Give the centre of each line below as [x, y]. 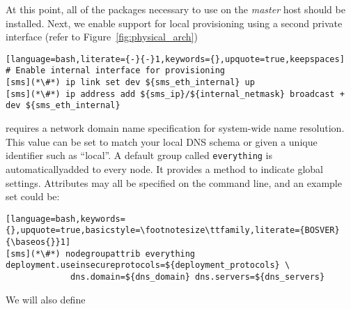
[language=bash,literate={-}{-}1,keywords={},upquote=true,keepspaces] [175, 59]
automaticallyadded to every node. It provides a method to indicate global [164, 168]
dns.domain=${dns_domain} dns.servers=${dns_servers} [198, 277]
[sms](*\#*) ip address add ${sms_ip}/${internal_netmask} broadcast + [175, 94]
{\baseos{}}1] [38, 242]
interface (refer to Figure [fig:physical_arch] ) [102, 37]
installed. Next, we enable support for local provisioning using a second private [174, 23]
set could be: [33, 196]
